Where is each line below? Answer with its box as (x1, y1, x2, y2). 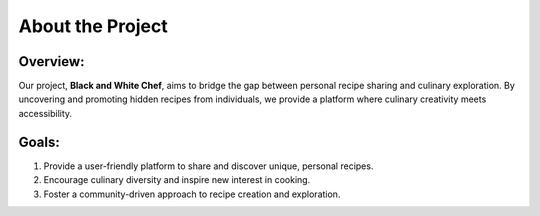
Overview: (18, 53, 85, 70)
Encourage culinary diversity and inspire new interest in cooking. (43, 174, 311, 186)
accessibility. (18, 107, 73, 119)
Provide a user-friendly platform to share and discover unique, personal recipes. (43, 160, 374, 172)
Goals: (18, 133, 60, 150)
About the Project (18, 15, 169, 37)
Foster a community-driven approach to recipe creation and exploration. (43, 188, 341, 200)
